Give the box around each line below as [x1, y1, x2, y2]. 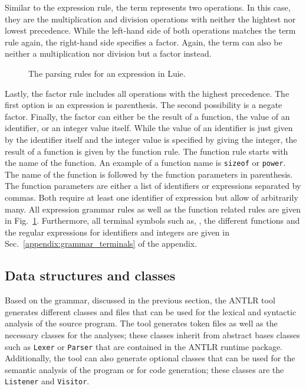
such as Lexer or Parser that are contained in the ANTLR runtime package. [5, 340, 282, 352]
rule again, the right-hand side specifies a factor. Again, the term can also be [5, 35, 282, 48]
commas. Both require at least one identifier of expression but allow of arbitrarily [5, 191, 298, 203]
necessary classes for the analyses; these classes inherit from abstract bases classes [5, 328, 300, 341]
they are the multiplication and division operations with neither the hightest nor [5, 12, 296, 25]
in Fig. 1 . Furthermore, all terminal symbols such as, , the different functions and [5, 214, 300, 227]
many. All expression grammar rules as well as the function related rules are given [5, 202, 301, 215]
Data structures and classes [5, 266, 176, 285]
